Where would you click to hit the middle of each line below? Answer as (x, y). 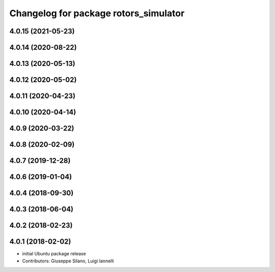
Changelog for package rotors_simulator (97, 13)
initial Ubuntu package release (54, 254)
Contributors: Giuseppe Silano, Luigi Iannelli (68, 261)
